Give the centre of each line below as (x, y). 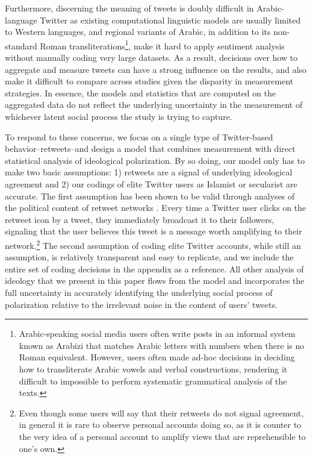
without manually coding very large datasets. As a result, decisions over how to (151, 58)
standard (21, 45)
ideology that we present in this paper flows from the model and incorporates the (155, 281)
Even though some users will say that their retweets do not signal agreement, (161, 413)
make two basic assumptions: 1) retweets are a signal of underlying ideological (149, 172)
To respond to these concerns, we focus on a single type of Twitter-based (139, 136)
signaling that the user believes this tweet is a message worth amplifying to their (153, 231)
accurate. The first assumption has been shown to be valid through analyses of (150, 196)
